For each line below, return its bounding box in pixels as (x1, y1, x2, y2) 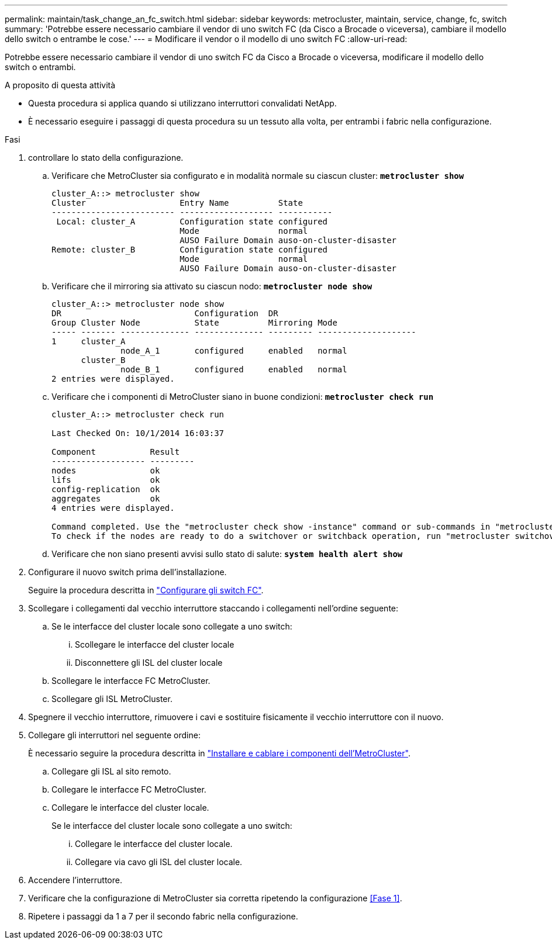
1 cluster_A (51, 337, 126, 346)
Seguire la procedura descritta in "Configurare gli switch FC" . (28, 585, 264, 595)
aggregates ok (51, 494, 160, 503)
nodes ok (51, 466, 160, 475)
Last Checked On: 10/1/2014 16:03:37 (51, 428, 225, 438)
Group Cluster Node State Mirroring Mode (51, 318, 337, 327)
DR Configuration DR (51, 309, 278, 318)
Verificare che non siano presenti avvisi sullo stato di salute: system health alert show (51, 549, 403, 559)
